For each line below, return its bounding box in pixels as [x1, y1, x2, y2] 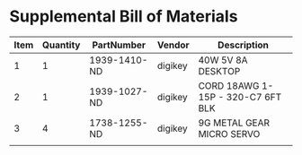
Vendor [156, 39, 191, 51]
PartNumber [92, 39, 147, 51]
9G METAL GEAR [198, 116, 271, 129]
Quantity [41, 39, 81, 51]
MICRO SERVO [198, 127, 261, 140]
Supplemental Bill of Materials [9, 6, 238, 27]
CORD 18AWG [198, 79, 260, 91]
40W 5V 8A [198, 54, 249, 66]
